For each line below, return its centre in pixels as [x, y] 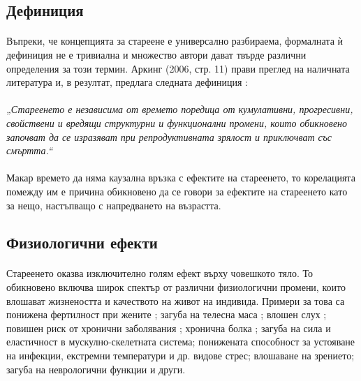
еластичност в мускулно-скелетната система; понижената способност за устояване [181, 342]
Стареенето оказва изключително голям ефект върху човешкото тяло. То [160, 273]
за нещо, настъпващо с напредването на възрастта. [114, 205]
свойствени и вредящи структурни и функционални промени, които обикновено [177, 122]
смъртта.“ [29, 150]
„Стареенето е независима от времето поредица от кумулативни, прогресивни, [180, 109]
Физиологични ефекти [82, 242]
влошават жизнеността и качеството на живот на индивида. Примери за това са [176, 300]
